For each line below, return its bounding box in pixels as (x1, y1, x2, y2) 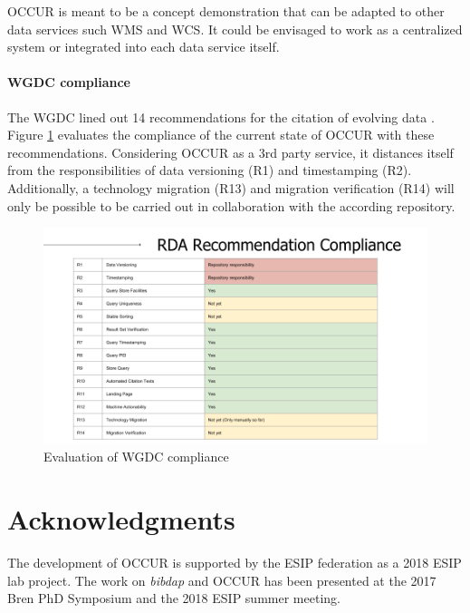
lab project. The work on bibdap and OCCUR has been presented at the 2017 (7, 570, 436, 589)
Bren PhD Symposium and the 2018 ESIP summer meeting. (7, 589, 341, 608)
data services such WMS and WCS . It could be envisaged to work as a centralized (7, 19, 463, 38)
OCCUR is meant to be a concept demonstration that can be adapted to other (7, 2, 445, 20)
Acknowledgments (7, 501, 235, 538)
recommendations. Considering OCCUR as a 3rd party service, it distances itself (7, 142, 454, 161)
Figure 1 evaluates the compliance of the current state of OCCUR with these (7, 125, 435, 144)
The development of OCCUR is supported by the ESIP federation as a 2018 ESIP (7, 552, 462, 571)
